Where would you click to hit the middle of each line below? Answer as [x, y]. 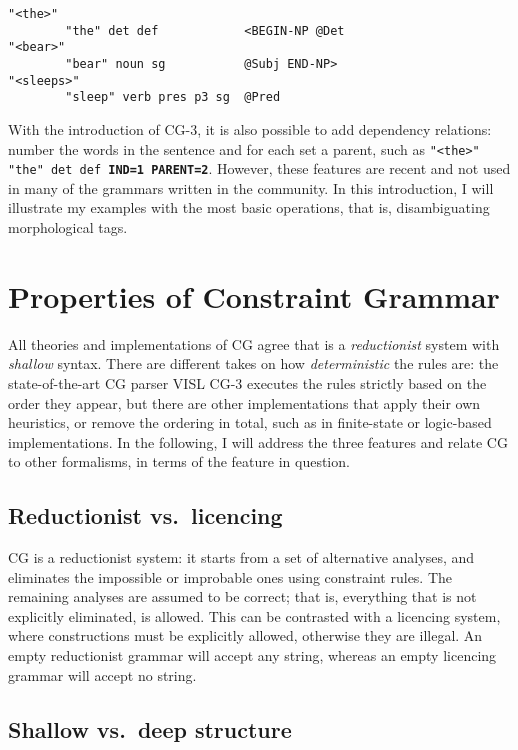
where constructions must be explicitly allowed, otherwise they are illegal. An [245, 635]
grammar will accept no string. [102, 674]
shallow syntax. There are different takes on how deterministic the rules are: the [253, 363]
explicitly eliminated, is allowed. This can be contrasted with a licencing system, [254, 615]
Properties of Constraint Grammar [254, 295]
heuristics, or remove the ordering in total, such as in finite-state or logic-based [250, 422]
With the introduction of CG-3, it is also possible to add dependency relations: [250, 128]
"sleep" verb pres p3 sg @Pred [173, 97]
